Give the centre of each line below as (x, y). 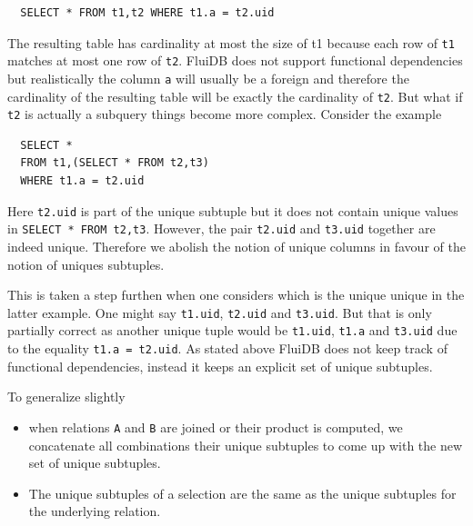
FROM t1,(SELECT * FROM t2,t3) (115, 163)
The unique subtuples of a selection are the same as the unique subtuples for (242, 493)
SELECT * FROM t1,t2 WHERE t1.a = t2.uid (147, 13)
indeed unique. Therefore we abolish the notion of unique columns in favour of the (236, 246)
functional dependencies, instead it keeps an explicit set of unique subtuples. (220, 366)
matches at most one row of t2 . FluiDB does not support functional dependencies (235, 60)
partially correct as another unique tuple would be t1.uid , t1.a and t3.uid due (232, 330)
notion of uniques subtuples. (86, 264)
